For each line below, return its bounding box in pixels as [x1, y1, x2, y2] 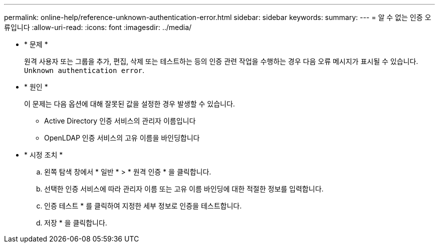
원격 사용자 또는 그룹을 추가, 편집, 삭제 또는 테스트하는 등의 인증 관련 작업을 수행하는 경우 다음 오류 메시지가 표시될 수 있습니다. [24, 57, 418, 65]
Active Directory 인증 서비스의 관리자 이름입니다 [44, 116, 196, 125]
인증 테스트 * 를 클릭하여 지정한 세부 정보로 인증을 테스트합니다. [44, 201, 242, 210]
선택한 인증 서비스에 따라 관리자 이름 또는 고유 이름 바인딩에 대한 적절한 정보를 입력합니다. [44, 184, 324, 193]
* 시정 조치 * [24, 150, 63, 159]
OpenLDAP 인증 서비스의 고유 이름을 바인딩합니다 [44, 133, 200, 142]
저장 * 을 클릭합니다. [44, 218, 107, 227]
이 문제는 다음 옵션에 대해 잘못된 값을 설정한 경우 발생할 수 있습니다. [24, 99, 235, 108]
